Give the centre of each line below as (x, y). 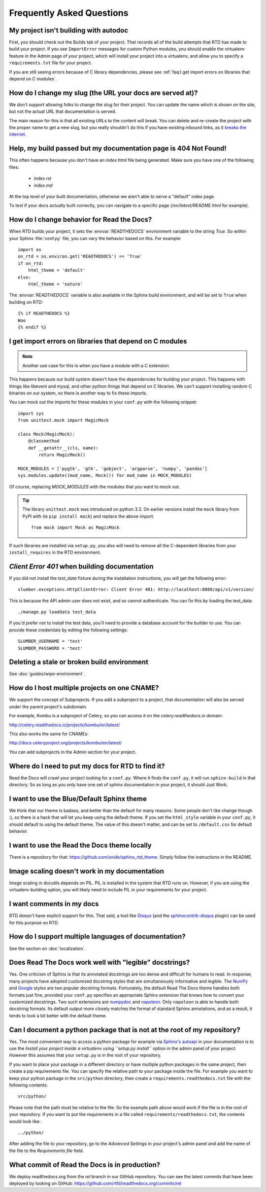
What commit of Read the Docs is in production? (85, 1165)
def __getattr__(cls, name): (63, 448)
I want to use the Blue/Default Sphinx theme (78, 799)
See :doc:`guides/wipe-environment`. (47, 674)
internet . (18, 134)
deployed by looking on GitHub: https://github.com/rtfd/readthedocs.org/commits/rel (95, 1184)
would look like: (25, 1121)
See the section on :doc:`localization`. (47, 948)
